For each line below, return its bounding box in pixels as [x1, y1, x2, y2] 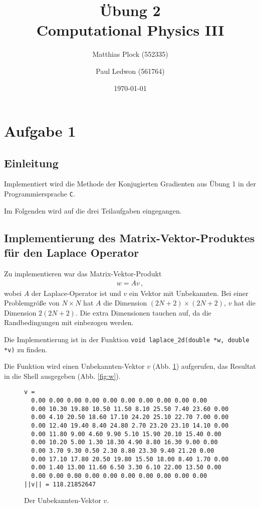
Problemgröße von [4, 297, 60, 308]
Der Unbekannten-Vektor [24, 495, 101, 505]
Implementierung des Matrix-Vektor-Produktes [4, 230, 255, 245]
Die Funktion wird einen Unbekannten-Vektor [4, 361, 145, 371]
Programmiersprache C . [4, 188, 75, 199]
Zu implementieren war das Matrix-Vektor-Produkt [4, 268, 162, 278]
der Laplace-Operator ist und [31, 287, 121, 298]
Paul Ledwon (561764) [96, 65, 165, 76]
